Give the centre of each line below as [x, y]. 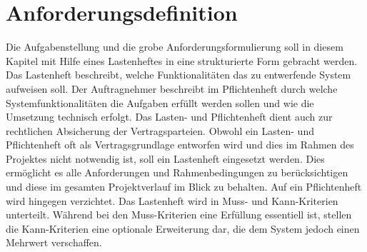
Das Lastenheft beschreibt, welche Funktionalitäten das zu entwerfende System [179, 75]
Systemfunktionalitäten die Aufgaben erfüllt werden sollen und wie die [160, 102]
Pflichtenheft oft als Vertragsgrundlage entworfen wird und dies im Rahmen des [180, 145]
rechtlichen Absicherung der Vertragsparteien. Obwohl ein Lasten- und [160, 130]
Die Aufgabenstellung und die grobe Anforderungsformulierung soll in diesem [175, 47]
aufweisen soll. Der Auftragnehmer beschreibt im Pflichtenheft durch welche [172, 88]
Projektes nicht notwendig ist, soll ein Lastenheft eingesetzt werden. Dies [165, 158]
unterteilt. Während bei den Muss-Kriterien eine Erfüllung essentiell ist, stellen [179, 215]
